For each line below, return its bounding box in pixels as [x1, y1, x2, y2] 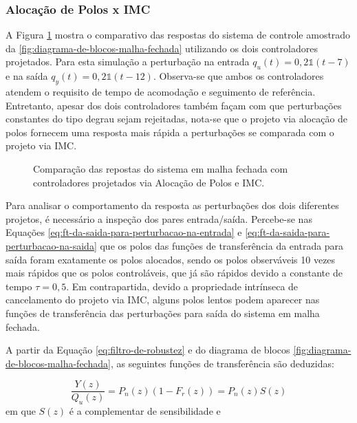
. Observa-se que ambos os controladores [153, 69, 324, 83]
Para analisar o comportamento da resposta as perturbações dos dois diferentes [6, 198, 339, 213]
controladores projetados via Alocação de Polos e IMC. [33, 175, 265, 189]
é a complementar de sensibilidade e [69, 404, 221, 418]
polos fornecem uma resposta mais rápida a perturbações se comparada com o [6, 124, 334, 139]
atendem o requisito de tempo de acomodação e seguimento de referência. [6, 85, 316, 98]
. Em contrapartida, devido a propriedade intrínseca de [66, 279, 299, 293]
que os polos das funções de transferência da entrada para [100, 238, 344, 252]
